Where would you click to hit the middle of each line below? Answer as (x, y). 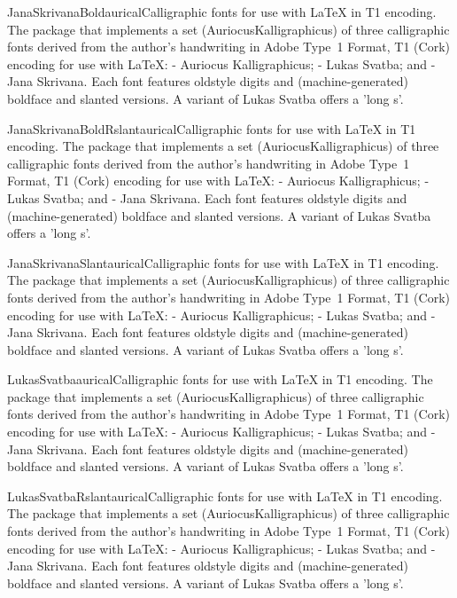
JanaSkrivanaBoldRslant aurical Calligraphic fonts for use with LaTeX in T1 (212, 128)
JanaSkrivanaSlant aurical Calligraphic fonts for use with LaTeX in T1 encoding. (223, 262)
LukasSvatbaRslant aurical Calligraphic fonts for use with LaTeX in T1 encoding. (225, 496)
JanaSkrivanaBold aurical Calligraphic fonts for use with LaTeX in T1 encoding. (222, 12)
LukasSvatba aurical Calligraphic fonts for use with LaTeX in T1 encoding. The (220, 379)
